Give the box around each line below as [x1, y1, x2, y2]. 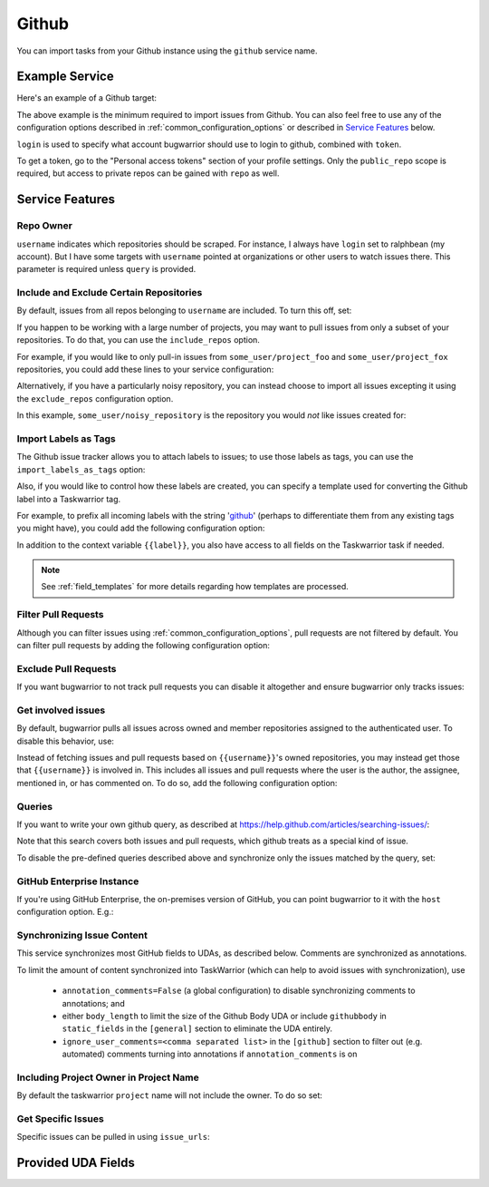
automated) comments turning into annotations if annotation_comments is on [62, 1048, 358, 1060]
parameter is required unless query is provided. [16, 264, 197, 275]
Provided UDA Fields [16, 1155, 135, 1171]
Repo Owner [16, 219, 72, 232]
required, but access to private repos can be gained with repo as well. [16, 168, 280, 179]
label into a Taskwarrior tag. [16, 493, 121, 504]
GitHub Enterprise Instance [16, 875, 139, 888]
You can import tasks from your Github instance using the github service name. [16, 45, 318, 56]
